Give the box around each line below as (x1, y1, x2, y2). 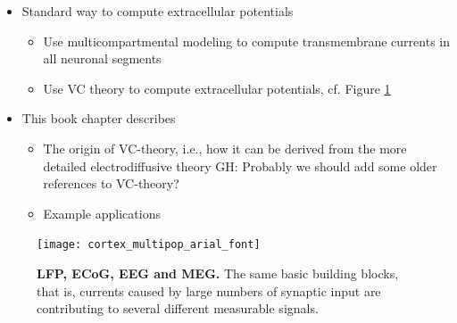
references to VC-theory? (43, 174, 179, 193)
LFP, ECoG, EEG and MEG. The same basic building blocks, (37, 264, 399, 282)
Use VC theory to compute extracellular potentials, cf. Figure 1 (43, 79, 391, 97)
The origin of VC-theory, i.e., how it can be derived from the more (43, 138, 407, 157)
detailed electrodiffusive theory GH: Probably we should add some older (43, 156, 437, 175)
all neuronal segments (43, 49, 162, 68)
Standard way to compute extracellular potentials (21, 2, 294, 20)
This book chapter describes (21, 109, 176, 128)
